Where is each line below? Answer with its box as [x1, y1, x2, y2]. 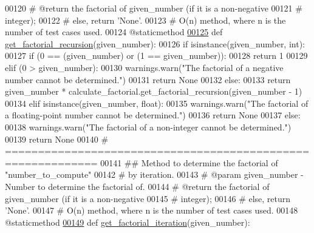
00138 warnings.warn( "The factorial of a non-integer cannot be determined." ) [5, 120, 292, 133]
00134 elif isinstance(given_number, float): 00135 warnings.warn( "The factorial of [5, 96, 309, 109]
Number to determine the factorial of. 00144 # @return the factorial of [5, 180, 270, 192]
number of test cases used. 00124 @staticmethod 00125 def [5, 25, 223, 38]
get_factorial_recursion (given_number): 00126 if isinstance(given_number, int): [5, 37, 305, 50]
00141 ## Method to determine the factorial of [100, 156, 278, 169]
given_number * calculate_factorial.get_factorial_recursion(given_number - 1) [5, 85, 302, 98]
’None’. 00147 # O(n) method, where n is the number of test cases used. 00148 [5, 204, 298, 217]
